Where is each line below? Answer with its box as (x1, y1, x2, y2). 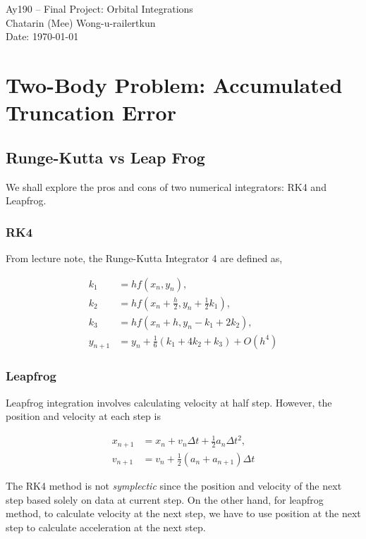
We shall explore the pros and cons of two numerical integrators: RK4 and (6, 179, 327, 194)
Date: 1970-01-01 (6, 29, 79, 44)
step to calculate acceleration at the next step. (6, 519, 206, 534)
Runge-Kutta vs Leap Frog (6, 146, 205, 168)
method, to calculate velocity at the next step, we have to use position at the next (6, 506, 361, 521)
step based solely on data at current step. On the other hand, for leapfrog (6, 492, 324, 507)
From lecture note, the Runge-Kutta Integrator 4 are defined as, (6, 250, 283, 265)
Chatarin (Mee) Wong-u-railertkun (6, 15, 156, 30)
